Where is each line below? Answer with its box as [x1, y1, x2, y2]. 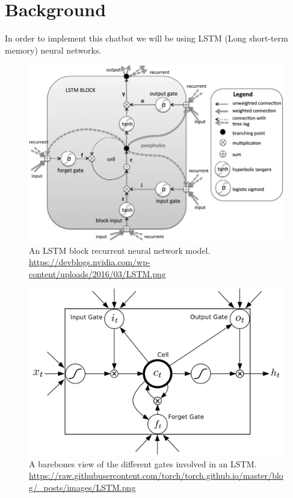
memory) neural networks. [5, 43, 102, 56]
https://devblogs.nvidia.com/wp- [29, 256, 150, 268]
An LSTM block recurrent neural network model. [29, 244, 211, 256]
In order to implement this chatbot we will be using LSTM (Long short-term [5, 32, 288, 45]
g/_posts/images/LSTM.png [29, 481, 136, 493]
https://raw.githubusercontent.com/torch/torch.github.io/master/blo [29, 469, 283, 482]
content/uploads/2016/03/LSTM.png [29, 267, 166, 280]
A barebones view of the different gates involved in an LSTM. [29, 457, 257, 470]
